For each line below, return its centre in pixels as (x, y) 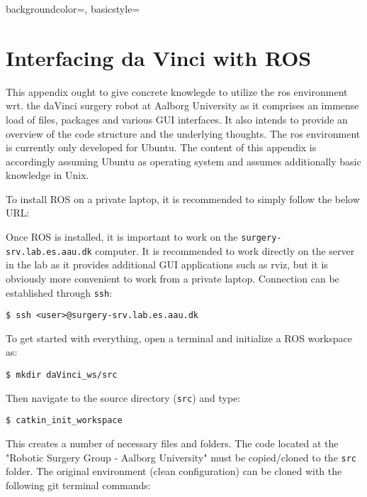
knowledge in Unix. (47, 175)
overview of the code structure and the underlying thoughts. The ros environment (183, 133)
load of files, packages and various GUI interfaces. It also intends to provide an (177, 119)
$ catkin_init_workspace (64, 421)
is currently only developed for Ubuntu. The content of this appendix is (161, 147)
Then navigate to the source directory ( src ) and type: (123, 397)
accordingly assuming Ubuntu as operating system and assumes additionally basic (183, 161)
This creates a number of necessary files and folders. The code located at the (172, 443)
